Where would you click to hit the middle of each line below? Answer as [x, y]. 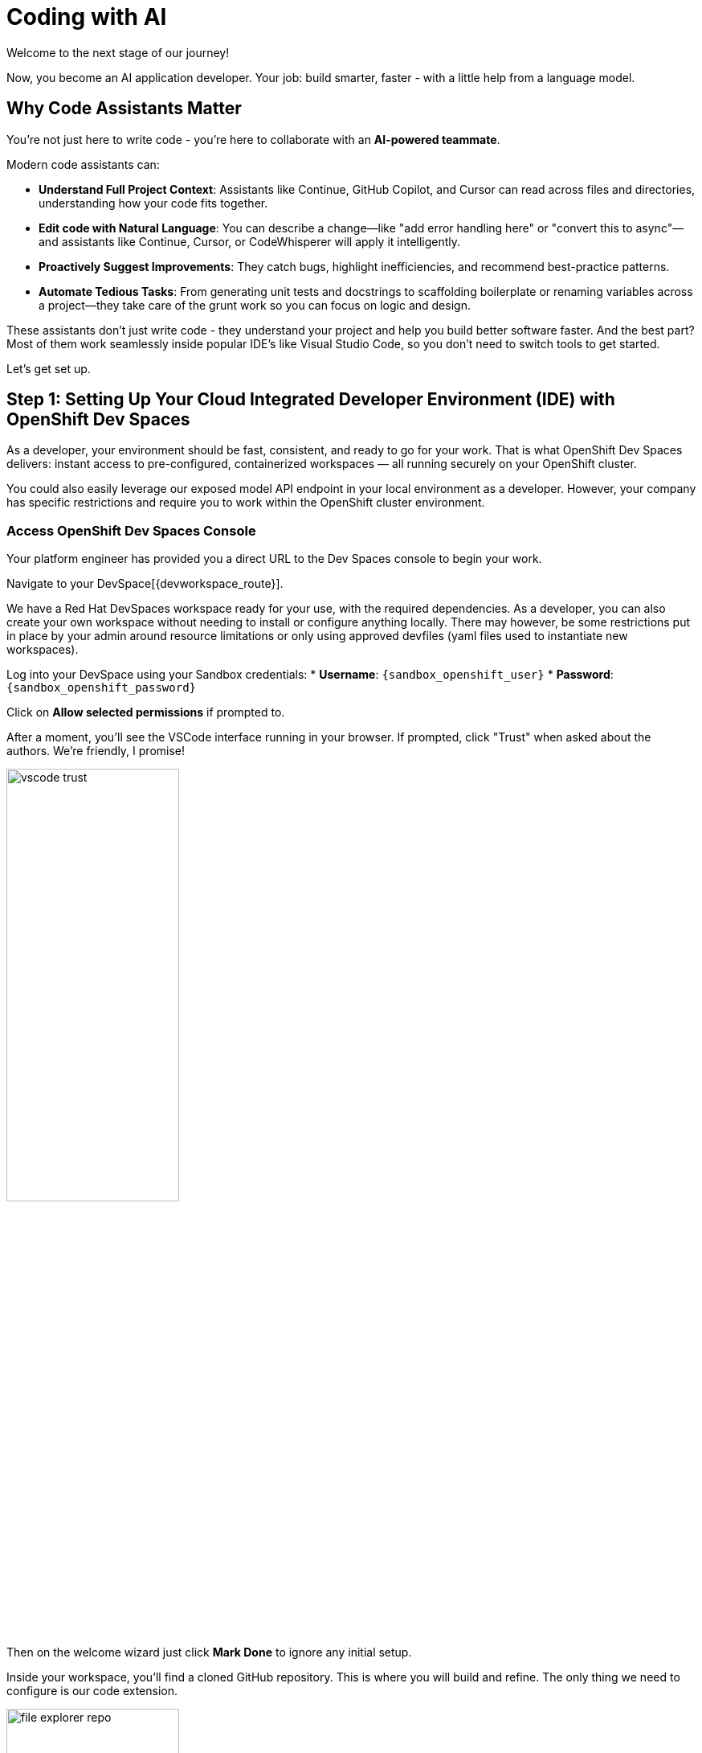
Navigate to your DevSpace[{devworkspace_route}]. [145, 584]
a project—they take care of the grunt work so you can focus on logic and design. [255, 305]
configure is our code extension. [92, 1691]
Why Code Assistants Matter [124, 109]
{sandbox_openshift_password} [102, 688]
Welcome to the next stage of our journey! [118, 52]
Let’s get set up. [49, 368]
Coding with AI [87, 17]
